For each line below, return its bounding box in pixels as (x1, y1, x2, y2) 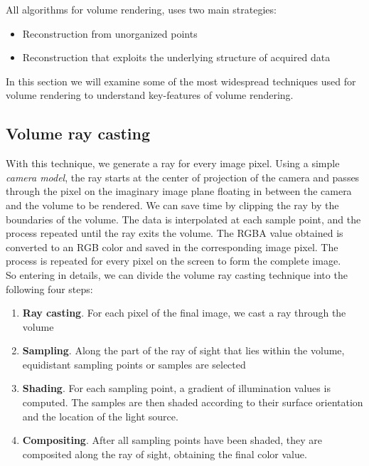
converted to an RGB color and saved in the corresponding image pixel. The (6, 239, 338, 254)
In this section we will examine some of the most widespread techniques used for (6, 73, 356, 88)
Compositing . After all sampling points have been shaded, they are (22, 433, 322, 448)
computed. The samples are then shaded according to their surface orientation (22, 395, 363, 410)
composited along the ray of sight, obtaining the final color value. (22, 446, 307, 461)
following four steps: (6, 281, 93, 296)
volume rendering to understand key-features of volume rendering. (6, 88, 294, 102)
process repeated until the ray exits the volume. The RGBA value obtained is (6, 226, 343, 240)
